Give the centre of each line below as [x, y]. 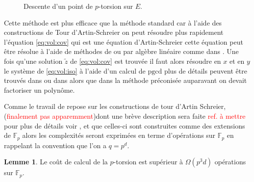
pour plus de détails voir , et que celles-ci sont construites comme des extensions [125, 125]
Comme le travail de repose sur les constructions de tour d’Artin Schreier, [115, 106]
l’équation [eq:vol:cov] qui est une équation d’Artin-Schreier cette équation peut [124, 41]
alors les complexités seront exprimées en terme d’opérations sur [119, 135]
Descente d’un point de [58, 6]
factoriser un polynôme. [39, 90]
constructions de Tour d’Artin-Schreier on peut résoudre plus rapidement [114, 32]
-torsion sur [116, 6]
